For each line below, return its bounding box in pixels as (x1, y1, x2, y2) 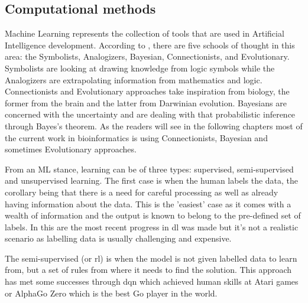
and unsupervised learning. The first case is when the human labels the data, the (5, 174, 299, 187)
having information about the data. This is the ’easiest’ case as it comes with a (5, 197, 291, 210)
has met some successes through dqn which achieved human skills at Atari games (5, 275, 299, 288)
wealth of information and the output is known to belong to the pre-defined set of (5, 209, 301, 221)
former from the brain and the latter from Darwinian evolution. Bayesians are (5, 96, 287, 109)
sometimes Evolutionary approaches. (5, 143, 137, 155)
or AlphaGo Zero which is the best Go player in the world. (5, 286, 218, 299)
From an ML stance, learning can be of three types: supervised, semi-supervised (5, 162, 294, 175)
